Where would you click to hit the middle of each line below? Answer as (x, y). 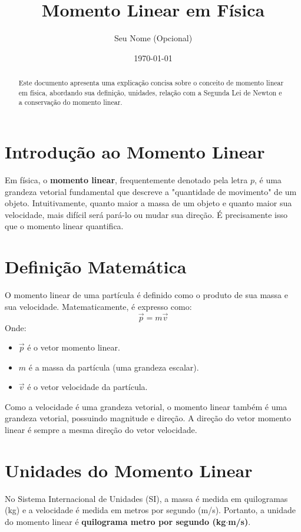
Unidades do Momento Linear (129, 470)
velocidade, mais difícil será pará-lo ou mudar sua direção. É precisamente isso (146, 214)
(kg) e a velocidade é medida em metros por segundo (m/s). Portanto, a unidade (150, 510)
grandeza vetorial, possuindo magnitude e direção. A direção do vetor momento (148, 418)
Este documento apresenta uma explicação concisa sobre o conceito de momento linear (151, 83)
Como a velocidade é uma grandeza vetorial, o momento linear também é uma (146, 406)
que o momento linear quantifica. (64, 226)
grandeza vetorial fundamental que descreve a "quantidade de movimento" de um (151, 191)
